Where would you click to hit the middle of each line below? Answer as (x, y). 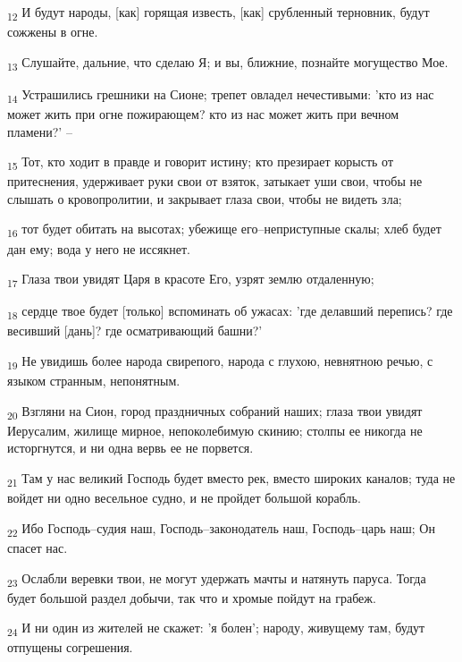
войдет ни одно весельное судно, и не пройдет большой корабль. (184, 498)
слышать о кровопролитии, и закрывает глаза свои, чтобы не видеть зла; (205, 198)
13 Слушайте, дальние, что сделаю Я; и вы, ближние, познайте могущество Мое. (228, 63)
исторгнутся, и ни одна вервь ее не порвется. (130, 448)
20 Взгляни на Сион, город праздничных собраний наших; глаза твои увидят (215, 412)
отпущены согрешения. (70, 647)
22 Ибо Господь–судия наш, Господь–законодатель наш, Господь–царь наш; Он (221, 529)
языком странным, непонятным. (94, 381)
